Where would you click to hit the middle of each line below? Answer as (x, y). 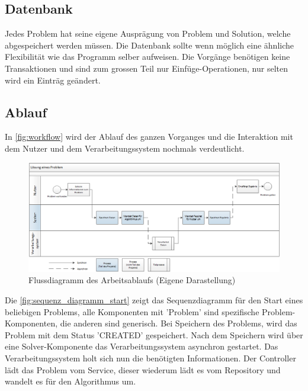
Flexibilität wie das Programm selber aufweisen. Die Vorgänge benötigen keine (147, 57)
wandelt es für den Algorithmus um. (70, 381)
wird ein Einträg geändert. (53, 80)
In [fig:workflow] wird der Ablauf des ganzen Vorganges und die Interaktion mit (149, 137)
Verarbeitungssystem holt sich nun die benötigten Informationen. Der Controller (150, 358)
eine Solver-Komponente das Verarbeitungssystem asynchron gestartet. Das (142, 346)
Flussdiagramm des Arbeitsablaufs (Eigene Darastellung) (132, 280)
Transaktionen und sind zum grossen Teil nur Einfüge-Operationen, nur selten (146, 68)
